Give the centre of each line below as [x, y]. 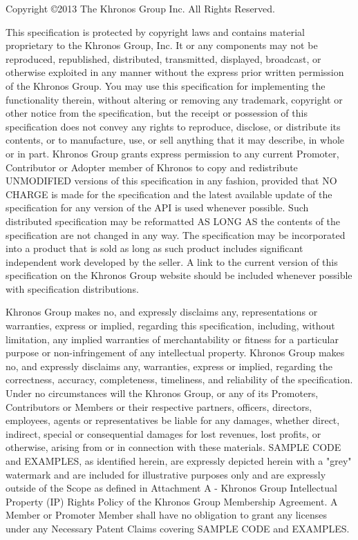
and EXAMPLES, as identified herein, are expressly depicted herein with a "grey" [179, 461]
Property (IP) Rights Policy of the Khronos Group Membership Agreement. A [172, 501]
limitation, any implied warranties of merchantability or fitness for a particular [172, 339]
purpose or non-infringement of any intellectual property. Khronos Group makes [175, 353]
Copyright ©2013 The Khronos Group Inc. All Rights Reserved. [140, 8]
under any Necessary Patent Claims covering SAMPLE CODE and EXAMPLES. [178, 528]
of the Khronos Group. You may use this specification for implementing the [166, 85]
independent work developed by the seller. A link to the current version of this [172, 261]
